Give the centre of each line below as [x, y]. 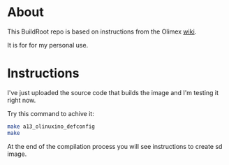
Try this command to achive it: [51, 113]
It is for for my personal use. [48, 45]
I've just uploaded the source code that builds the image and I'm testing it [113, 92]
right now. [22, 100]
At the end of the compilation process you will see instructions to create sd [115, 146]
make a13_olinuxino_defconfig [51, 127]
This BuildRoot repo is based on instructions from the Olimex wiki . [102, 31]
